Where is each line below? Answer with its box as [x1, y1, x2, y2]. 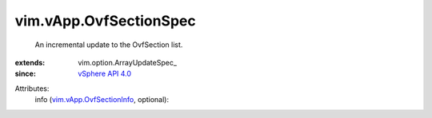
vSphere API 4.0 [78, 69, 132, 79]
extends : [14, 57, 46, 67]
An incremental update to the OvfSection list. [34, 40, 183, 49]
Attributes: [14, 84, 50, 93]
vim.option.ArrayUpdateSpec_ [78, 57, 178, 67]
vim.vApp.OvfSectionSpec [14, 12, 196, 29]
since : [14, 69, 36, 79]
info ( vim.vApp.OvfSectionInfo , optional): [34, 95, 170, 104]
